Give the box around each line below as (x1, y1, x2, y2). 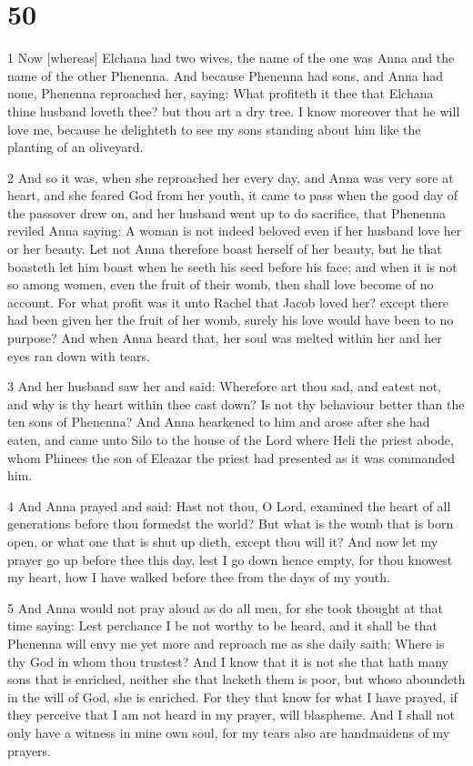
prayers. (7, 741, 51, 760)
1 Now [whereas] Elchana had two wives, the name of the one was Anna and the (7, 48, 455, 67)
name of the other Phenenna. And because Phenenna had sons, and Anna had (7, 66, 444, 85)
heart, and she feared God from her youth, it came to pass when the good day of (7, 186, 458, 205)
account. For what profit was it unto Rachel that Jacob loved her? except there (7, 292, 448, 311)
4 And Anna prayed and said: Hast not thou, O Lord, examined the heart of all (7, 496, 451, 515)
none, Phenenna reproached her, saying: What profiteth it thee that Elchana (7, 84, 434, 103)
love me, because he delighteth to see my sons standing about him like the (7, 119, 421, 138)
